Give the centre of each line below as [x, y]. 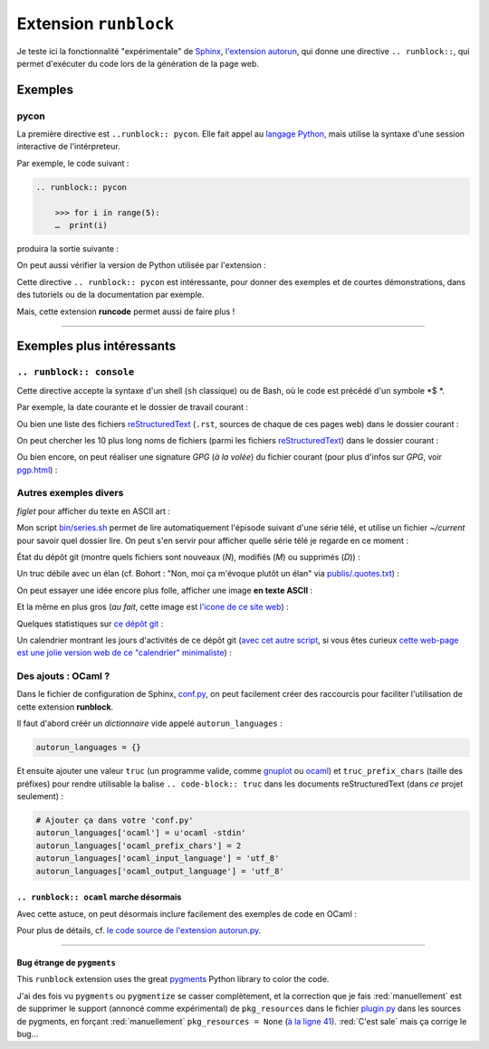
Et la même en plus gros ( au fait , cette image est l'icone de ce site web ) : [153, 607]
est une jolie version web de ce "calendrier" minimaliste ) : [124, 653]
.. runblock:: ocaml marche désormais [99, 897]
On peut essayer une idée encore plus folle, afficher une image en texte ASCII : [165, 590]
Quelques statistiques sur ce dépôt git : [90, 624]
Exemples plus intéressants [96, 346]
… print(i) [81, 225]
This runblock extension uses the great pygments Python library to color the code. [173, 979]
